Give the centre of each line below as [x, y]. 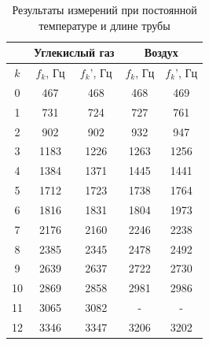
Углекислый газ [74, 52]
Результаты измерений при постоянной [104, 9]
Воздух [161, 52]
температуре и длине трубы [104, 25]
